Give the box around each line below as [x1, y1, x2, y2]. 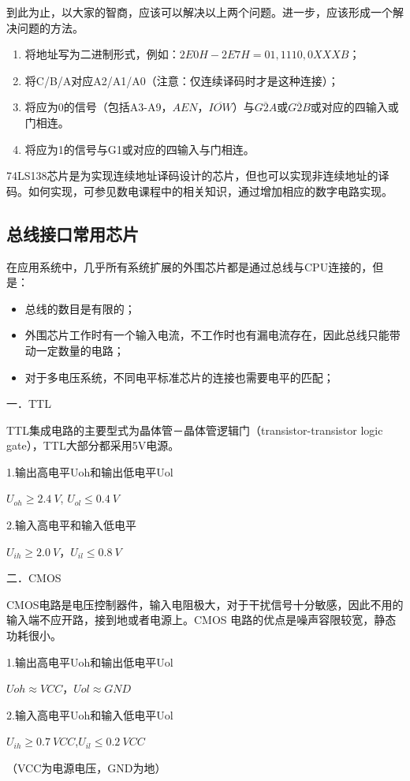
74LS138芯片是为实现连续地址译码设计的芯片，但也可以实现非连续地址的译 [6, 167, 389, 184]
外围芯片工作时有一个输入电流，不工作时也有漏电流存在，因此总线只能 [24, 327, 389, 343]
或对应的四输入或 [310, 99, 399, 115]
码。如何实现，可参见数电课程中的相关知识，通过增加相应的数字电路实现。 [6, 182, 393, 199]
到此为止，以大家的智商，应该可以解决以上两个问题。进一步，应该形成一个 [6, 4, 393, 20]
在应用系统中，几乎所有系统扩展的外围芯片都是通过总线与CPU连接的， [6, 258, 373, 275]
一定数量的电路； [35, 342, 125, 358]
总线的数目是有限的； [24, 300, 136, 316]
